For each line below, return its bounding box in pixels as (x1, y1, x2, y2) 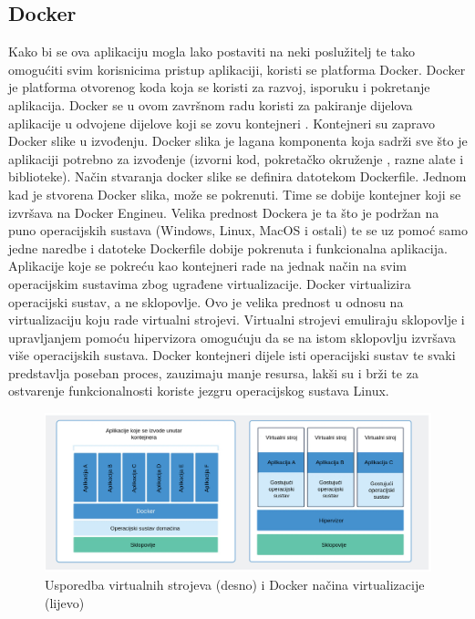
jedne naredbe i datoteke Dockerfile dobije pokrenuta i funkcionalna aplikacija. (8, 238, 448, 257)
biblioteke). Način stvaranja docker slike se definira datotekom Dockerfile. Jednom (8, 167, 467, 186)
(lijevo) (45, 593, 85, 612)
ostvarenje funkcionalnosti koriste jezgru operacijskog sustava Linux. (8, 381, 389, 400)
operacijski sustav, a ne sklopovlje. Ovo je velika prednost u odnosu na (8, 292, 404, 311)
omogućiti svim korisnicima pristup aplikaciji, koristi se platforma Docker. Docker (8, 59, 466, 78)
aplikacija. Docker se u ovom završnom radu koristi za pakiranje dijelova (8, 95, 413, 114)
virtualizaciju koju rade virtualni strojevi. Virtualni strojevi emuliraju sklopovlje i (8, 310, 465, 329)
